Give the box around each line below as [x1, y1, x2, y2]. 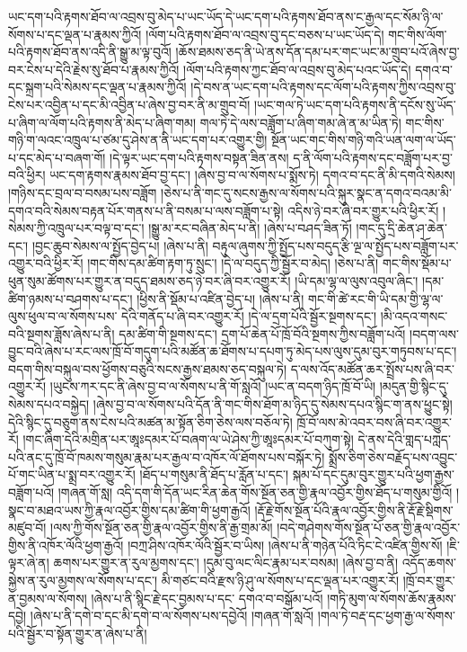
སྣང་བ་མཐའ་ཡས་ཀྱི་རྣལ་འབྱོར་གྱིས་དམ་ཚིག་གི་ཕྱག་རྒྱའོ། [8, 500, 251, 519]
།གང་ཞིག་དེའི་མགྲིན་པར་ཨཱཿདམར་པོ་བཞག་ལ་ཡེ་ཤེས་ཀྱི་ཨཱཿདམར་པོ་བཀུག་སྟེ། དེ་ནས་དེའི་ [22, 430, 406, 449]
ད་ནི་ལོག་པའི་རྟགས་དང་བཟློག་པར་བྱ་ [293, 147, 453, 166]
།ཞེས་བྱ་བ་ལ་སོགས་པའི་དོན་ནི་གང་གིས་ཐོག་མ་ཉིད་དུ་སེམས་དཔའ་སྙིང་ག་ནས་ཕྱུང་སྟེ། [93, 395, 453, 414]
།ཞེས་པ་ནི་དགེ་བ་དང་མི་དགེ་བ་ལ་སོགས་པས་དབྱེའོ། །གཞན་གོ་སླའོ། [30, 606, 314, 625]
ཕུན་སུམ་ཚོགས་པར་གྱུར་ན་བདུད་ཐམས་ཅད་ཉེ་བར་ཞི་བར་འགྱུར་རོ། [8, 271, 291, 290]
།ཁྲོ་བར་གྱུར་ [402, 571, 455, 589]
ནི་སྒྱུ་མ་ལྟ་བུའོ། [108, 42, 172, 61]
